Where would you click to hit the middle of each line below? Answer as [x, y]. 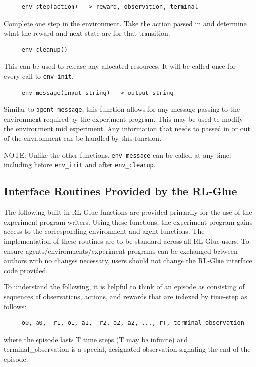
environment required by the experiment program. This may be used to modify [124, 118]
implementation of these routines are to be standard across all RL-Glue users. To [127, 241]
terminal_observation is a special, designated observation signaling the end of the [127, 349]
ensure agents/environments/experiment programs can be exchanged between [121, 251]
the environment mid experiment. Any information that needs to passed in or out [127, 128]
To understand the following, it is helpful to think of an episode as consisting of [124, 287]
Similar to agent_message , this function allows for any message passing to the [122, 109]
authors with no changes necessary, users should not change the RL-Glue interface [128, 260]
